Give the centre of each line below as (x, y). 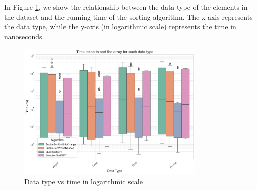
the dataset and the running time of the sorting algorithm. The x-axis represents (128, 16)
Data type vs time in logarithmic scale (83, 181)
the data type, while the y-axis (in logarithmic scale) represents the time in (120, 27)
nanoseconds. (24, 36)
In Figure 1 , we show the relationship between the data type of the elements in (126, 7)
